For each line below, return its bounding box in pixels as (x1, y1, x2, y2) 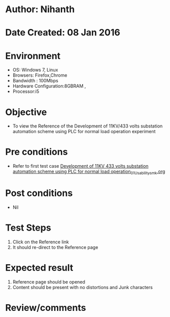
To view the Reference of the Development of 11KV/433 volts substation (12, 123, 163, 129)
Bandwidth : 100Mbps (12, 78, 58, 84)
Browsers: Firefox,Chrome (12, 72, 67, 78)
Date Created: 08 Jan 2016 (5, 27, 120, 39)
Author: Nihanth (5, 4, 75, 15)
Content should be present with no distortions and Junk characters (12, 284, 153, 290)
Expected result (5, 262, 74, 274)
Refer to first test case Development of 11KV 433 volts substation (12, 163, 149, 169)
